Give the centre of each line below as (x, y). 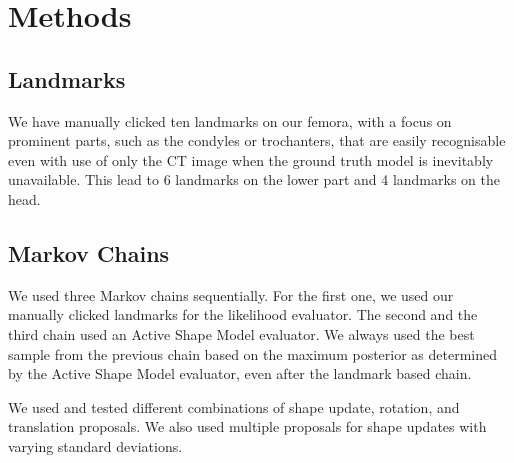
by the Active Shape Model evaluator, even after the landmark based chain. (240, 373)
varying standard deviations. (95, 445)
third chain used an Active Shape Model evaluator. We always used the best (241, 333)
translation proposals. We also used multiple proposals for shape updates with (247, 426)
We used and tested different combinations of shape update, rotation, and (234, 406)
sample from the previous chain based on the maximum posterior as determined (253, 353)
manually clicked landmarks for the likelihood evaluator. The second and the (243, 314)
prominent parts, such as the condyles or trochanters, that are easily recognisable (257, 140)
